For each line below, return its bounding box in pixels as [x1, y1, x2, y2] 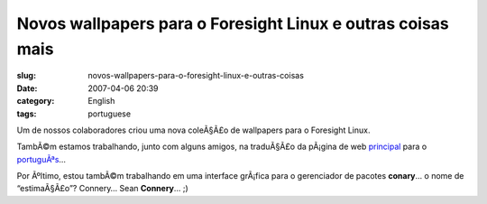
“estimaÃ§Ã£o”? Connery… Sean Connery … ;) [16, 183, 188, 194]
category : [16, 96, 55, 107]
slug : [16, 70, 36, 81]
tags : [16, 108, 37, 119]
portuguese [87, 108, 131, 119]
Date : [16, 82, 38, 94]
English [87, 96, 115, 107]
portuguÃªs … [16, 153, 67, 164]
